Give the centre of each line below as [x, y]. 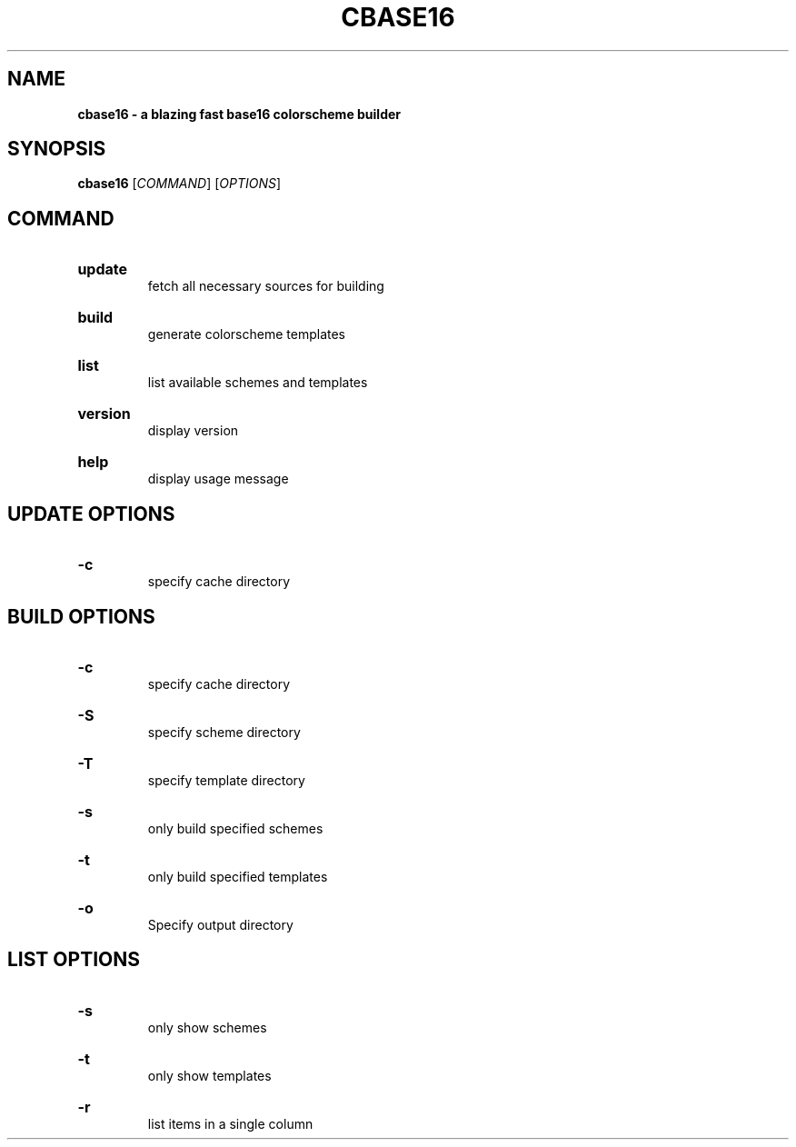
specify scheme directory [224, 732]
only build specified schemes [235, 828]
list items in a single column [230, 1123]
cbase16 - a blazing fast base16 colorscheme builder [239, 114]
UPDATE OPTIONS [91, 514]
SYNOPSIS [57, 149]
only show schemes [207, 1027]
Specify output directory [220, 924]
